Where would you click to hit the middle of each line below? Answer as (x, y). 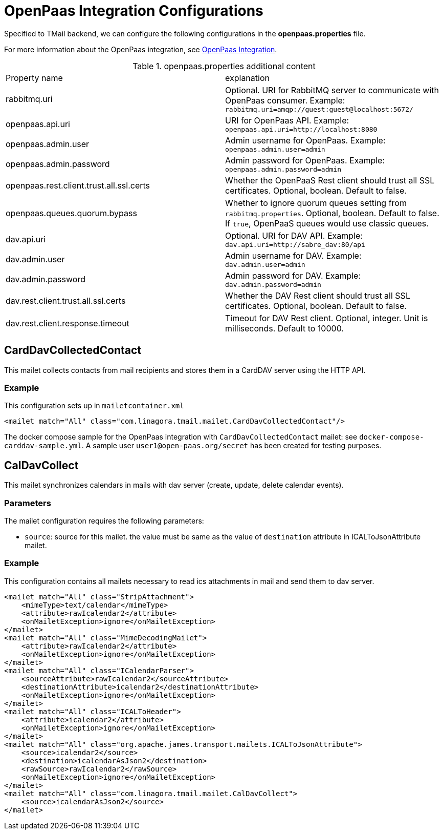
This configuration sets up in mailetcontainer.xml (94, 406)
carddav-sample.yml (43, 446)
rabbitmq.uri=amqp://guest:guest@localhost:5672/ (319, 109)
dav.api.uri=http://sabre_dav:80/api (295, 244)
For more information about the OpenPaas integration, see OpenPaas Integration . (141, 49)
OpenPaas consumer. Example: (285, 100)
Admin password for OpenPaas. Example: (305, 160)
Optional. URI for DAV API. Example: (294, 235)
